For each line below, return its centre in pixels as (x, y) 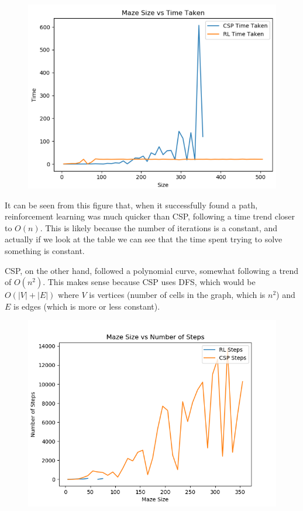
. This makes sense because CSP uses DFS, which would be (149, 282)
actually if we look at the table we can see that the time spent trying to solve (144, 239)
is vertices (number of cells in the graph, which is (177, 295)
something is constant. (45, 250)
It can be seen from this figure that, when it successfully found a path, (131, 205)
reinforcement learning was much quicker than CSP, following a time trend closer (150, 216)
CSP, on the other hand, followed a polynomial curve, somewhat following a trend (152, 270)
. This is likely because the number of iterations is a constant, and (159, 227)
